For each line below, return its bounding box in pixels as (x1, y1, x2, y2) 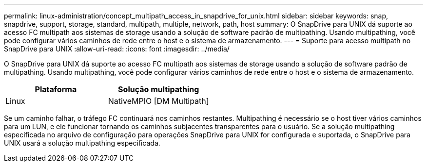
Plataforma (35, 84, 77, 94)
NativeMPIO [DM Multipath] (108, 96, 209, 106)
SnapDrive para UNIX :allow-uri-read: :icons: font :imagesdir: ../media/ (4, 45, 230, 53)
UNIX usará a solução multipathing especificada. (4, 139, 160, 147)
